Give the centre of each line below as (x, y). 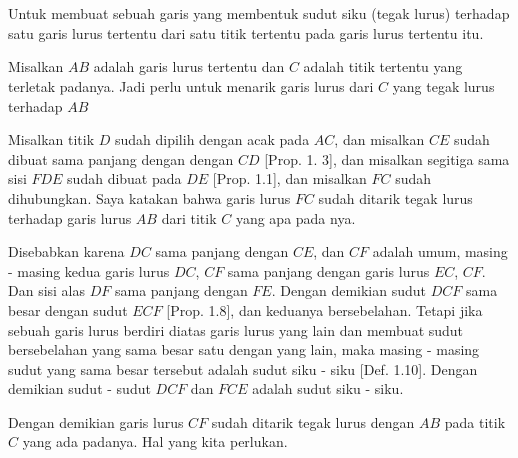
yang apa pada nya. (295, 217)
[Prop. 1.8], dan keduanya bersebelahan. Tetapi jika (324, 309)
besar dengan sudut (68, 309)
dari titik (189, 217)
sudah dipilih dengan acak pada (212, 139)
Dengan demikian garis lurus (96, 421)
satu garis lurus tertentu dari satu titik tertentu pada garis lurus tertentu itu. (246, 32)
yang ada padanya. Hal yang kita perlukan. (155, 441)
